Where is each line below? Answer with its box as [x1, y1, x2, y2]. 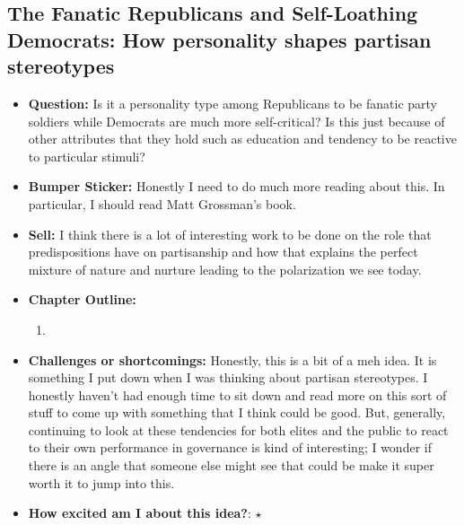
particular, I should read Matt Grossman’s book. [28, 194, 296, 213]
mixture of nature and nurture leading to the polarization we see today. [28, 259, 422, 278]
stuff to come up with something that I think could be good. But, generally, [28, 403, 446, 422]
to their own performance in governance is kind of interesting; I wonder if [28, 438, 432, 457]
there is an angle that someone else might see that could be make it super [28, 456, 434, 475]
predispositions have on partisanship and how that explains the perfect [28, 242, 418, 261]
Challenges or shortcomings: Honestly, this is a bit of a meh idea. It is [28, 350, 437, 369]
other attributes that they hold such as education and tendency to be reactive [28, 129, 457, 148]
